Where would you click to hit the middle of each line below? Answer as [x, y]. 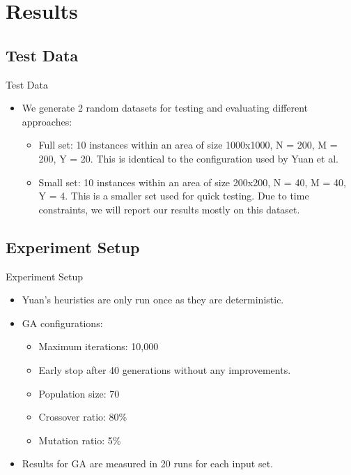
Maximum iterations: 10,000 [99, 346]
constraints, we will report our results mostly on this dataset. [169, 209]
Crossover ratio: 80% [83, 417]
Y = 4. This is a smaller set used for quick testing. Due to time [174, 196]
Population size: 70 [79, 393]
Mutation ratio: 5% [80, 440]
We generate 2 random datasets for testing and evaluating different [165, 108]
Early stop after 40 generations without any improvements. [165, 369]
